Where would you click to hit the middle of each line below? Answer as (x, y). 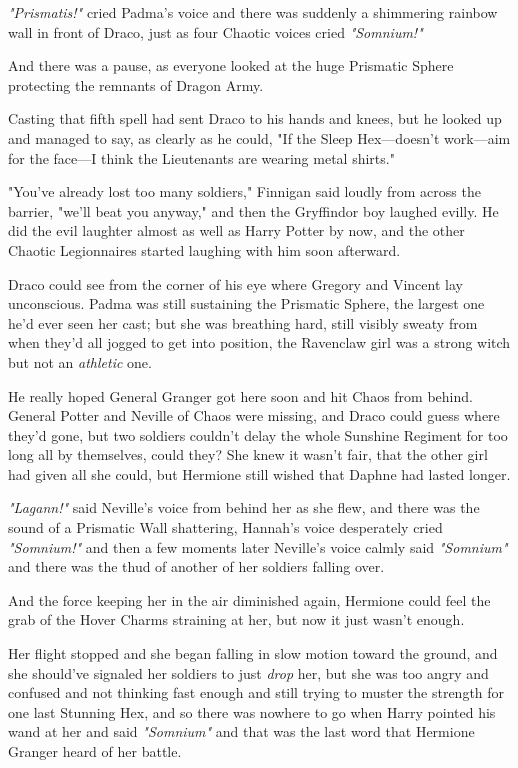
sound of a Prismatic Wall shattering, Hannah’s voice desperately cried (225, 527)
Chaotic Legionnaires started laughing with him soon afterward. (204, 249)
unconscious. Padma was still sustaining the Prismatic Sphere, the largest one (246, 303)
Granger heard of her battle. (95, 751)
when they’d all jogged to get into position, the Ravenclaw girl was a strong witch (259, 342)
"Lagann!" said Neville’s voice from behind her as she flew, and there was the (244, 507)
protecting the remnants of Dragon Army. (136, 84)
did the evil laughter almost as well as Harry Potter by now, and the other (236, 230)
